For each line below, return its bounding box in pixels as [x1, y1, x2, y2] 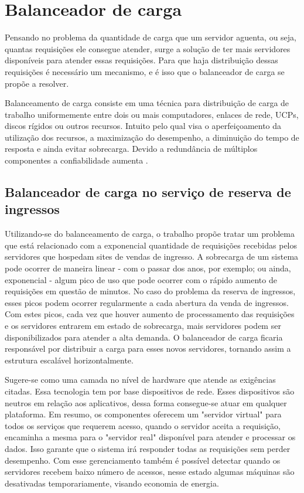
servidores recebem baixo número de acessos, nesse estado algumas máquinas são [5, 465, 295, 478]
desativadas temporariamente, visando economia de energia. [5, 477, 219, 489]
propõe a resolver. [5, 77, 69, 89]
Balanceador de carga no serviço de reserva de [5, 183, 291, 201]
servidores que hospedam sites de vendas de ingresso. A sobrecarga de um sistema [5, 250, 299, 263]
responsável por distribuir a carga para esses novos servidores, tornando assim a [5, 342, 291, 355]
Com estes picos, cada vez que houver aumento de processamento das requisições [5, 308, 295, 320]
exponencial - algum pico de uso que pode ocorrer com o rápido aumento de [5, 273, 277, 285]
